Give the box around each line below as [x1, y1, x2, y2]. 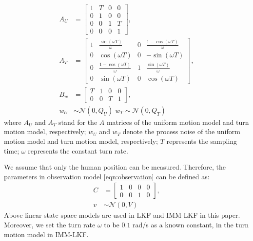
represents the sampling [166, 136, 237, 146]
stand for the [58, 117, 97, 127]
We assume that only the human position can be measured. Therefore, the [4, 162, 226, 172]
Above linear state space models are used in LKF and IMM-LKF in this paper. [4, 210, 240, 220]
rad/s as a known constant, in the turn [133, 220, 249, 229]
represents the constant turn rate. [28, 145, 128, 155]
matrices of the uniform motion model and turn [106, 117, 249, 127]
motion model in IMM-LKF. [4, 229, 89, 239]
